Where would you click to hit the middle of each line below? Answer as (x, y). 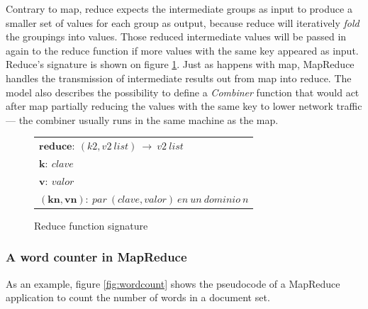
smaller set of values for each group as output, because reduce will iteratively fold (183, 22)
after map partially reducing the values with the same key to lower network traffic (184, 106)
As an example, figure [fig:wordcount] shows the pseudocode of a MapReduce (173, 283)
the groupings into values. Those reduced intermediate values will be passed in (176, 36)
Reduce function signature (91, 225)
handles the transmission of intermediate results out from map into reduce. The (179, 78)
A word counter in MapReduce (96, 257)
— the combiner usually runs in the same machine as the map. (142, 119)
